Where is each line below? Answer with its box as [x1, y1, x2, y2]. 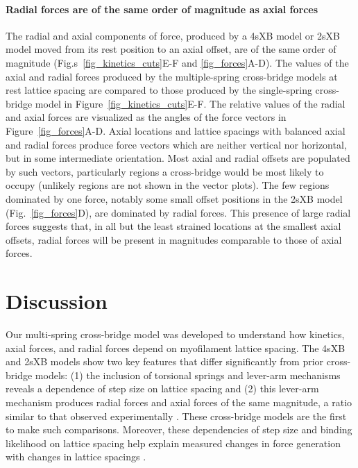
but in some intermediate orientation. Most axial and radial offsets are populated [6, 151, 350, 165]
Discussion [6, 287, 108, 315]
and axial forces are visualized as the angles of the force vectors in [6, 110, 287, 124]
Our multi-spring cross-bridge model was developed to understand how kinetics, [6, 327, 345, 342]
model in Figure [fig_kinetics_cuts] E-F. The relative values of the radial [35, 96, 346, 110]
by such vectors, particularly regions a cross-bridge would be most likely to [6, 164, 324, 178]
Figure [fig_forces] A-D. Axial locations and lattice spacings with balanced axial [6, 123, 346, 137]
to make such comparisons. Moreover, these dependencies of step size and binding [6, 422, 352, 437]
